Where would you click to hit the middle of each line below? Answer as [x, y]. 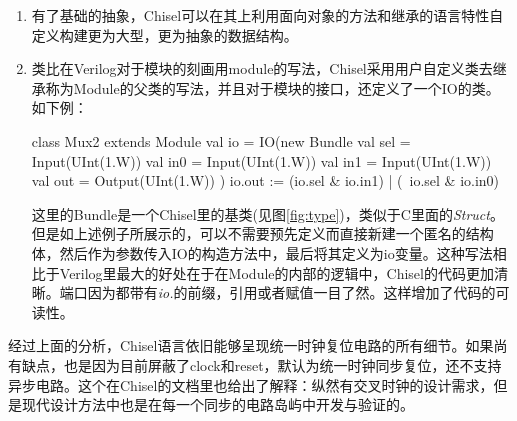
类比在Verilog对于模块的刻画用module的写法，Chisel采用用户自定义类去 [262, 68]
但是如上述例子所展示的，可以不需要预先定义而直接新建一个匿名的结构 [262, 233]
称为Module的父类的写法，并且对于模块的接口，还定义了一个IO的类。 [272, 87]
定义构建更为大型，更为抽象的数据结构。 [164, 34]
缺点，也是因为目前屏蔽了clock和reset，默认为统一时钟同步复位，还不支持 [261, 364]
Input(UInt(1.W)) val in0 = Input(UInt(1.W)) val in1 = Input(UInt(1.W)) [261, 160]
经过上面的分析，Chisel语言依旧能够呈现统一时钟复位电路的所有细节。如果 [251, 345]
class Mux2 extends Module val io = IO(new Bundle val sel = [221, 140]
